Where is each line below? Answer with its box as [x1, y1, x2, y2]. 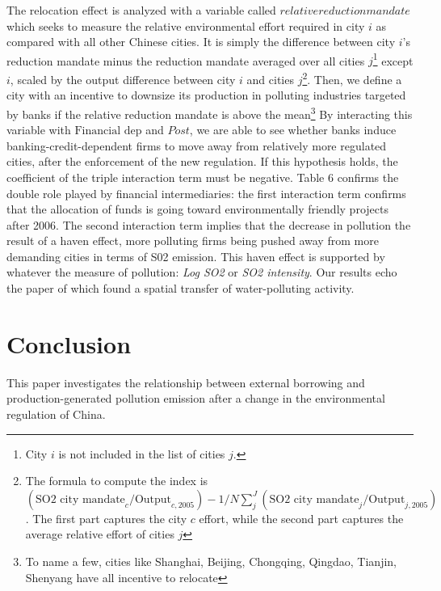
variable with [6, 121, 71, 138]
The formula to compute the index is [25, 472, 208, 489]
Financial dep [74, 125, 142, 137]
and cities [246, 70, 294, 87]
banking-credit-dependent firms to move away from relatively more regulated [6, 137, 387, 154]
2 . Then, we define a [302, 69, 402, 87]
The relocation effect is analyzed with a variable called [6, 2, 276, 18]
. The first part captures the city [25, 509, 187, 526]
